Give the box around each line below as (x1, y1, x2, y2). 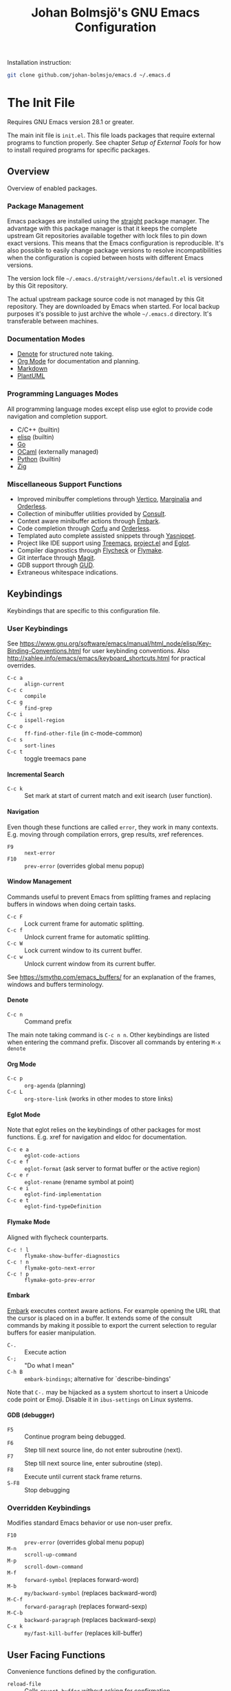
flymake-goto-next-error (24, 1264, 96, 1272)
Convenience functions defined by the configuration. (7, 1668, 157, 1676)
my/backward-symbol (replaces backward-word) (24, 1589, 157, 1597)
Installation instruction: (7, 59, 71, 67)
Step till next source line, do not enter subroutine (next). (24, 1445, 183, 1454)
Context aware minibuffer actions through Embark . (16, 517, 161, 525)
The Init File (7, 95, 76, 111)
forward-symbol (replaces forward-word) (24, 1576, 140, 1584)
